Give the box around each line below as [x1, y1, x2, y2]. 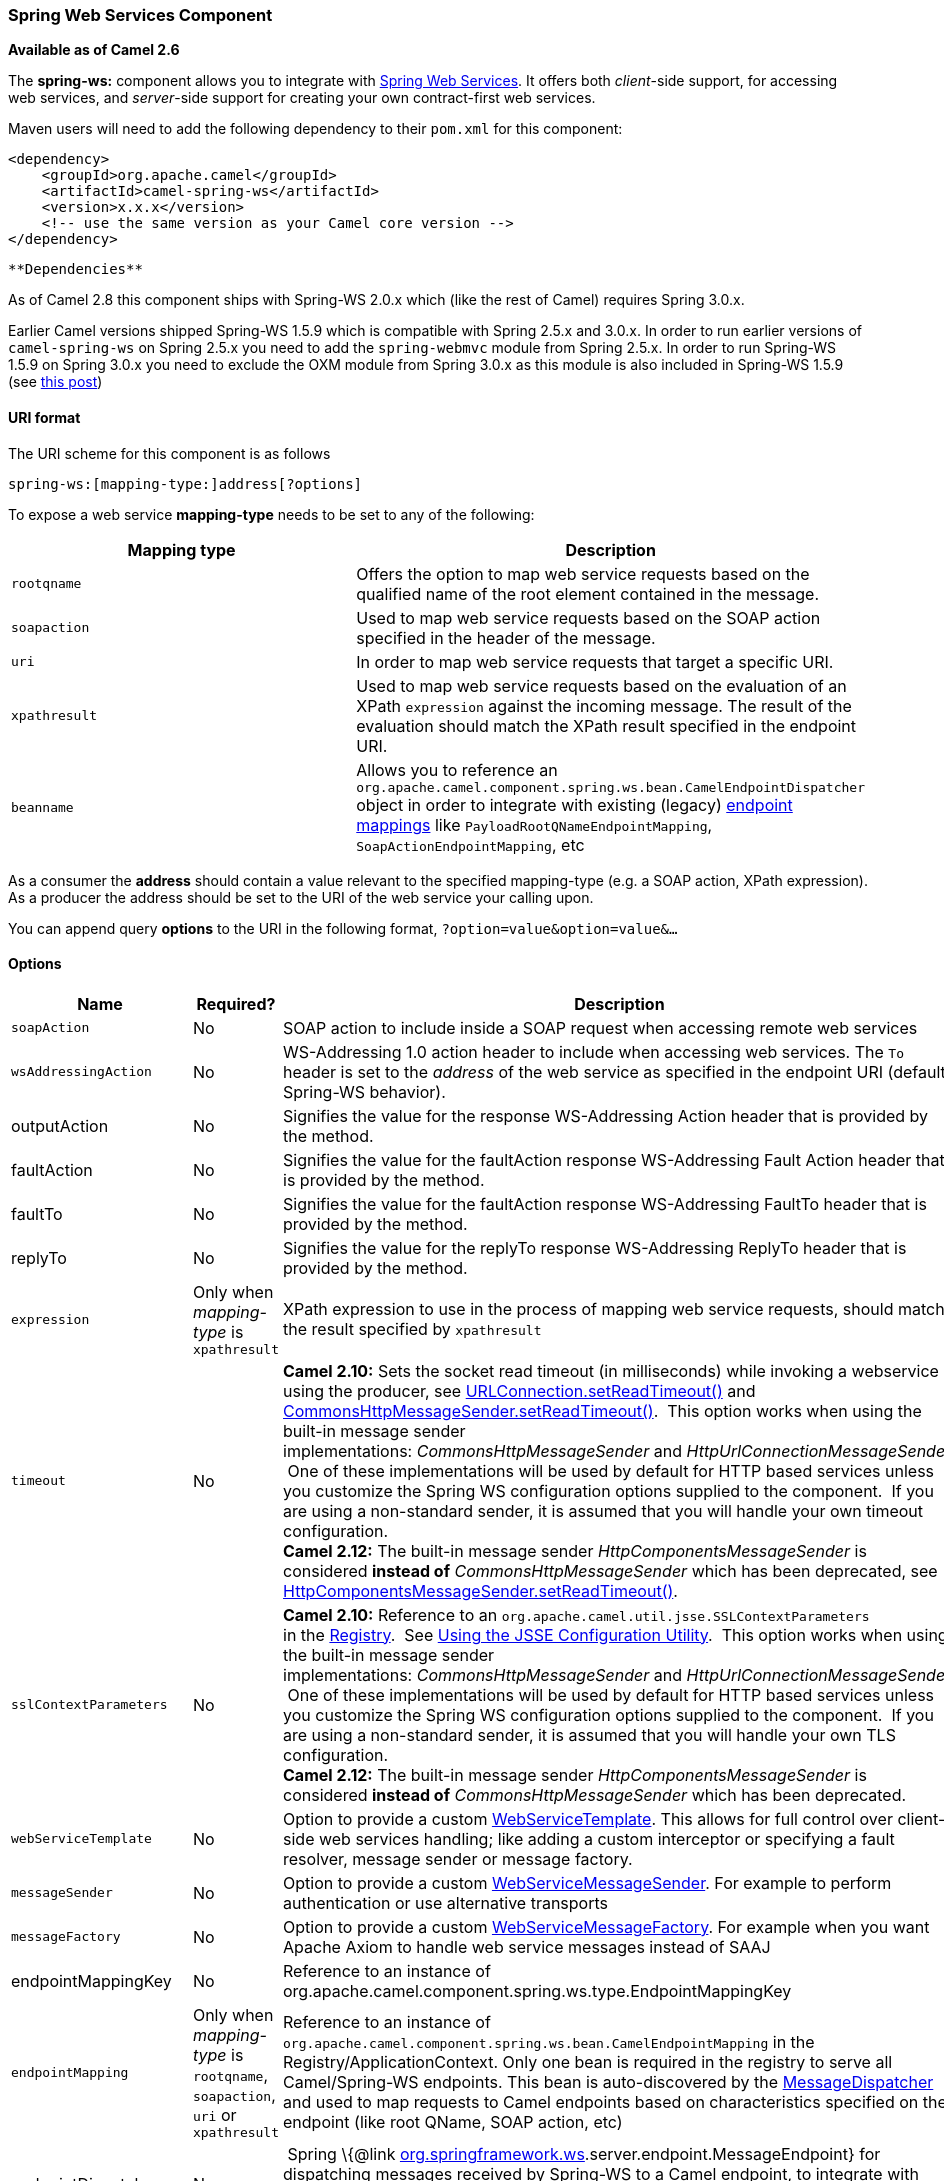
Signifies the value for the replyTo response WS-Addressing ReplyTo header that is [283, 1237, 907, 1258]
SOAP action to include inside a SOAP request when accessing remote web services [283, 1017, 918, 1038]
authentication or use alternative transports [283, 1892, 608, 1913]
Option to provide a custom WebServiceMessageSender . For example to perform [283, 1872, 892, 1893]
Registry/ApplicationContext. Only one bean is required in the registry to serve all [283, 2052, 893, 2073]
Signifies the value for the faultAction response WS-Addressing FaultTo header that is [283, 1193, 927, 1214]
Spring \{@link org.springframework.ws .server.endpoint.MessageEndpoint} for [287, 2143, 881, 2164]
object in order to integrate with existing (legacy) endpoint [356, 794, 793, 815]
